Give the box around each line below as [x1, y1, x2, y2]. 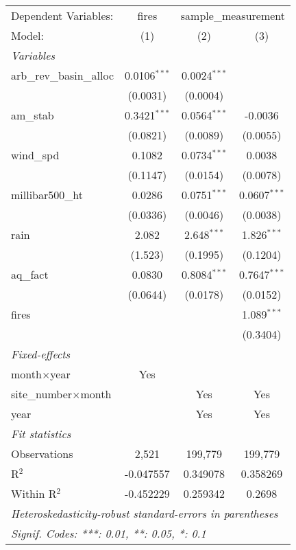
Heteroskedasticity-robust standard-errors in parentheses [11, 505, 278, 521]
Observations [11, 446, 73, 461]
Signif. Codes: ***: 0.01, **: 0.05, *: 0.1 [11, 525, 206, 541]
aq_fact [11, 266, 49, 282]
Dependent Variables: [11, 8, 114, 23]
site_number [11, 386, 73, 402]
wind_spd [11, 147, 60, 163]
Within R [11, 485, 57, 501]
